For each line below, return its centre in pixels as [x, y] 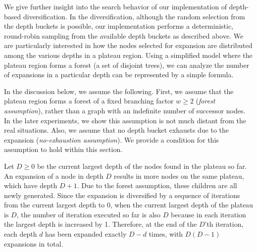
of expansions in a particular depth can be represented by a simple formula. [119, 75]
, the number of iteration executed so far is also [89, 214]
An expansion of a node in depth [54, 176]
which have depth [31, 185]
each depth [21, 234]
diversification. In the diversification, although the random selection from [134, 16]
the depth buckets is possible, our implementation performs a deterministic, [119, 26]
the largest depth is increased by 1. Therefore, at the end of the [101, 224]
